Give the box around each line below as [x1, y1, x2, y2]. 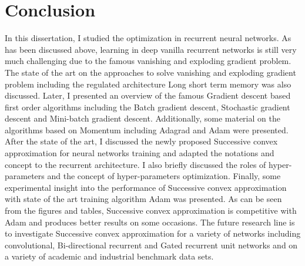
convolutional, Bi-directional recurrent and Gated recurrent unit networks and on [5, 238, 298, 251]
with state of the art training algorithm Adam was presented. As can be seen [5, 193, 282, 205]
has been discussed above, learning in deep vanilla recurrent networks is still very [5, 43, 297, 55]
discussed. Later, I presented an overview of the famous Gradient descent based [5, 89, 291, 102]
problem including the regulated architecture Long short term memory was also [5, 78, 291, 90]
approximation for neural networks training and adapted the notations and [5, 147, 274, 159]
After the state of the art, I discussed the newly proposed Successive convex [5, 135, 278, 147]
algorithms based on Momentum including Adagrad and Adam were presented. [5, 123, 289, 136]
